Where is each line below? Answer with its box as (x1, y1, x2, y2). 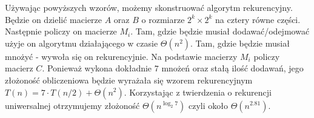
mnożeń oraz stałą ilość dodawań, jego (161, 62, 304, 74)
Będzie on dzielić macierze (5, 13, 102, 25)
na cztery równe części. (215, 13, 301, 25)
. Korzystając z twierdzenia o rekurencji (124, 85, 272, 98)
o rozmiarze (141, 13, 185, 25)
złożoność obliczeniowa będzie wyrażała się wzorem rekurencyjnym (5, 73, 253, 86)
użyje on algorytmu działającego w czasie (5, 36, 158, 49)
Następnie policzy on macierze (5, 25, 117, 38)
